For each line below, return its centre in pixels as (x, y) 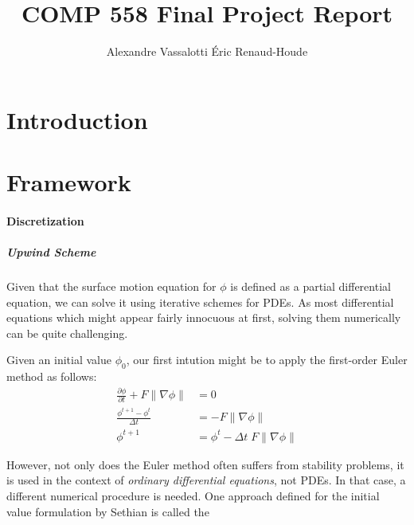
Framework (69, 182)
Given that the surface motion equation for (111, 286)
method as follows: (52, 376)
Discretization (45, 220)
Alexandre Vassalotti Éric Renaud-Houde (207, 51)
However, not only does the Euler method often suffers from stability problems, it (205, 464)
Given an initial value (59, 360)
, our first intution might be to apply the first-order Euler (267, 360)
